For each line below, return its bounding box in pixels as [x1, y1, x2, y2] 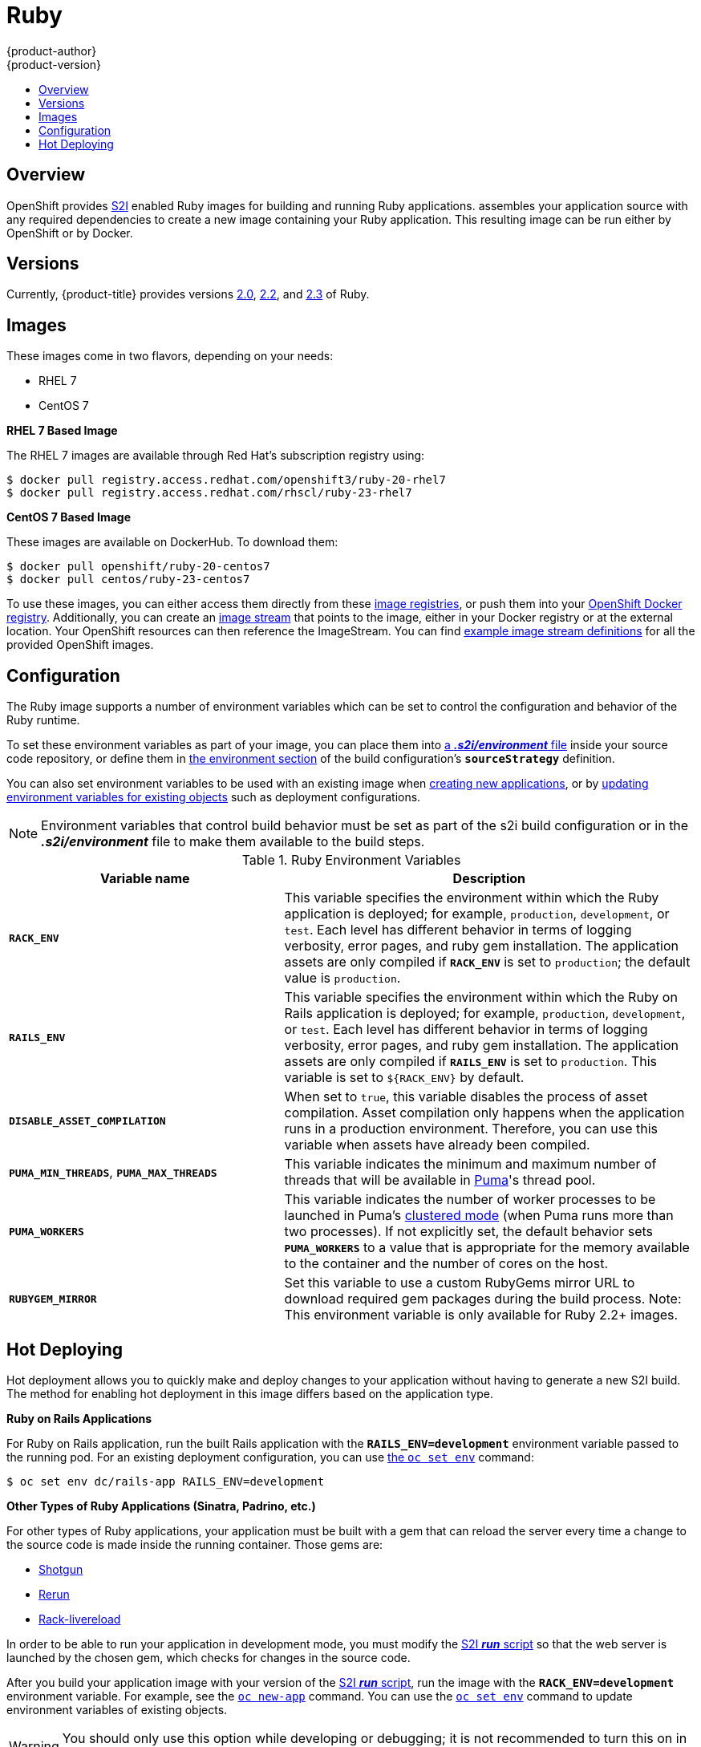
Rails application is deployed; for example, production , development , [284, 1005, 686, 1022]
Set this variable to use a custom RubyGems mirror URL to [284, 1275, 635, 1291]
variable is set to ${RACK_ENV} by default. [284, 1069, 525, 1086]
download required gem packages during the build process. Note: [284, 1291, 682, 1307]
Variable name [99, 870, 190, 887]
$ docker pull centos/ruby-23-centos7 [6, 573, 250, 586]
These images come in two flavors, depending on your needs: [6, 349, 334, 363]
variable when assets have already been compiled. [284, 1137, 590, 1153]
